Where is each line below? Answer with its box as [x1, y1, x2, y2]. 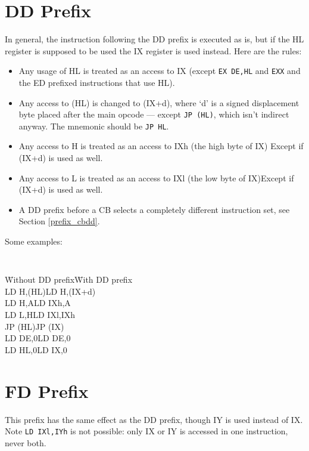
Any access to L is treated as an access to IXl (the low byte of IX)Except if [18, 171, 294, 184]
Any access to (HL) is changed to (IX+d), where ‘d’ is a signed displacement [18, 96, 299, 109]
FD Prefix [5, 378, 89, 403]
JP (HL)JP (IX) [5, 320, 64, 332]
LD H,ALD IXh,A [5, 296, 71, 309]
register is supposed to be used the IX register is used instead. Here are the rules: [5, 44, 302, 57]
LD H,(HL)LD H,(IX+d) [5, 285, 96, 297]
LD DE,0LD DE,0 [5, 332, 71, 344]
